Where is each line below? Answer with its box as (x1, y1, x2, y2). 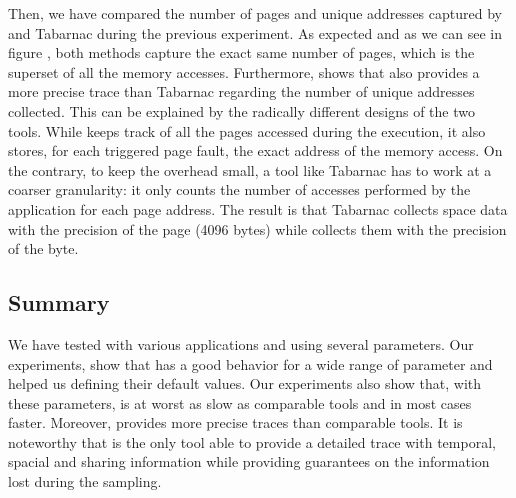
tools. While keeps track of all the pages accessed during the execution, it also (8, 120, 486, 141)
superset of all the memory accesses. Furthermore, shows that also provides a (8, 61, 480, 82)
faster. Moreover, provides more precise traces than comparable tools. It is (8, 412, 463, 433)
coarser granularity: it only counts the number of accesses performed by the (8, 179, 471, 200)
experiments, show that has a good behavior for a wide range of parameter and (8, 353, 493, 374)
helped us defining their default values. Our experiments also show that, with (8, 373, 482, 394)
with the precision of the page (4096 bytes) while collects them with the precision (8, 218, 507, 239)
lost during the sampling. (8, 471, 162, 492)
